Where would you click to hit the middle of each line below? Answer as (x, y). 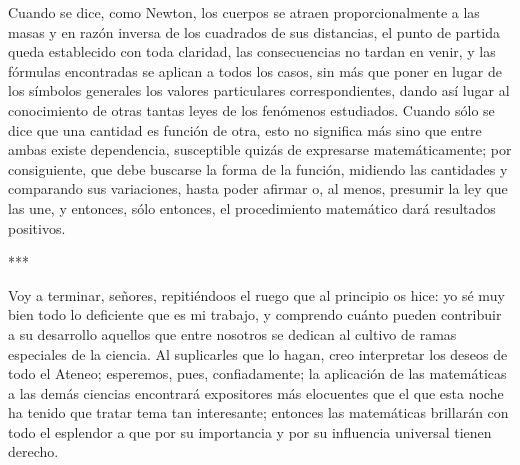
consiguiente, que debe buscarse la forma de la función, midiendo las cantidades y (258, 168)
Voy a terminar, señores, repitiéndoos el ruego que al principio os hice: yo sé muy (256, 294)
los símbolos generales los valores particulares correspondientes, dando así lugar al (259, 90)
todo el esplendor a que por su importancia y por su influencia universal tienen (250, 431)
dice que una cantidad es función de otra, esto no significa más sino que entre (245, 129)
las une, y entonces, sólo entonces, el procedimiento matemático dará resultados (252, 207)
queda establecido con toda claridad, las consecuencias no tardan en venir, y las (252, 51)
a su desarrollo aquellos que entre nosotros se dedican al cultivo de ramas (232, 333)
